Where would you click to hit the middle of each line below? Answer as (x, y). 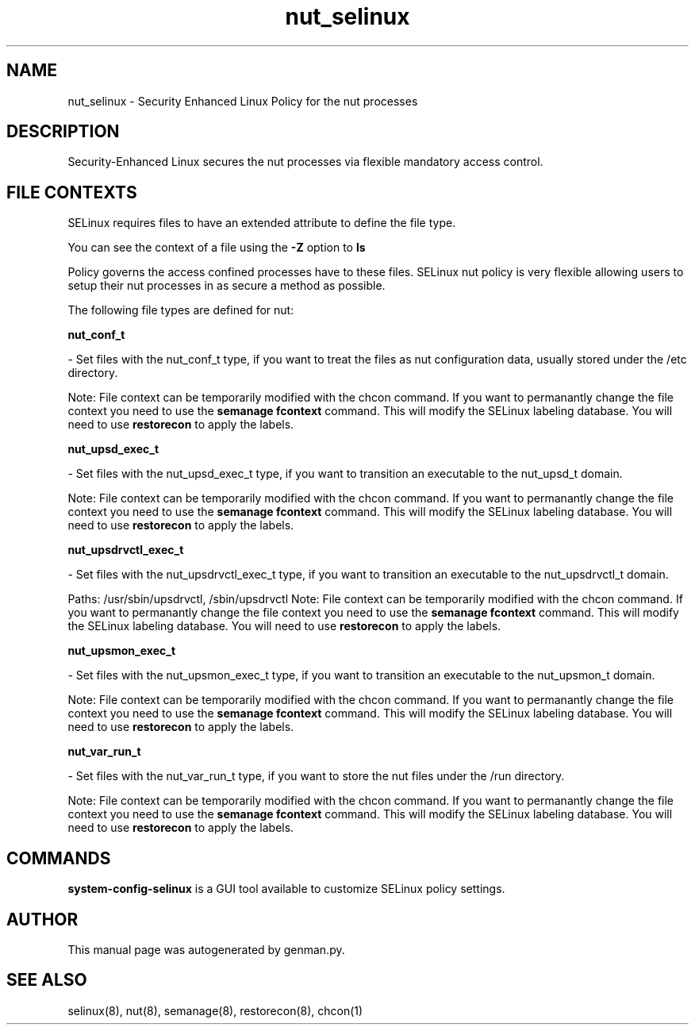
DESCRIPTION (63, 132)
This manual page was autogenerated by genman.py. (206, 949)
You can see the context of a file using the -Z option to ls (217, 248)
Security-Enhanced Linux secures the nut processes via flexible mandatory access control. (305, 162)
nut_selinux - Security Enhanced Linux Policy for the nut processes (243, 101)
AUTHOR (42, 919)
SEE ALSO (47, 980)
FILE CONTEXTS (72, 192)
